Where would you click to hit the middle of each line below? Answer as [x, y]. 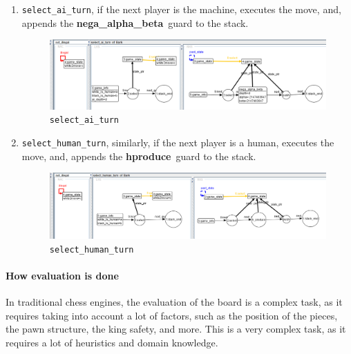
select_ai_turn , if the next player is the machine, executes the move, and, [181, 9]
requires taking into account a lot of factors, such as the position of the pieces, [172, 315]
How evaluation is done [62, 275]
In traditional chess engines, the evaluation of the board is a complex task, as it [174, 302]
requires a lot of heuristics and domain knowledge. [112, 342]
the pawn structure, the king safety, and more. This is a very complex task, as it [176, 329]
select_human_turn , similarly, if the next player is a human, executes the [178, 142]
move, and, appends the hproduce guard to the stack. [139, 156]
